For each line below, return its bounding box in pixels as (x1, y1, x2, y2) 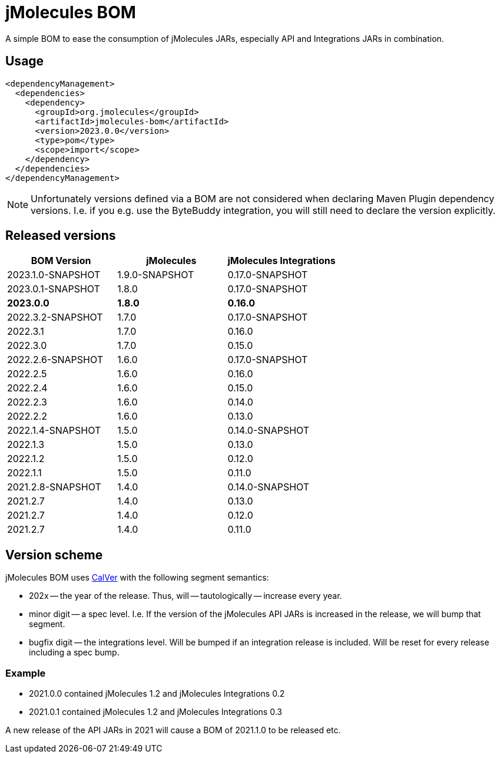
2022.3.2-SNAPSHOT (7, 311, 103, 324)
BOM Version (31, 255, 91, 267)
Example (5, 667, 46, 679)
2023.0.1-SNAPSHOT (7, 283, 100, 295)
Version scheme (5, 547, 103, 562)
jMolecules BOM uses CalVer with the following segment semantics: (5, 572, 269, 583)
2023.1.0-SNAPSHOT (7, 269, 101, 281)
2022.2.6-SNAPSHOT (7, 354, 104, 366)
